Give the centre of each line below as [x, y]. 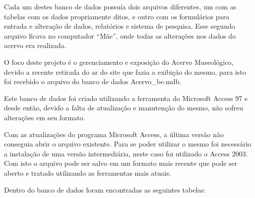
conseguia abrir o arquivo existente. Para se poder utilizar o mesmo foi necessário [128, 144]
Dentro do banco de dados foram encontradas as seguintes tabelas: [105, 189]
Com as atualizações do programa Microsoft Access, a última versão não [114, 134]
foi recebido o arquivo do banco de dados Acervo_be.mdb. [93, 81]
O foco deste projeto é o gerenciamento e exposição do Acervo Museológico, [119, 62]
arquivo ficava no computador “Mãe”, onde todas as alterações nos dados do [120, 35]
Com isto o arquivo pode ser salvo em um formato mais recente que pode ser [121, 163]
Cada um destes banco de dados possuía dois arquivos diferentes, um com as [120, 6]
